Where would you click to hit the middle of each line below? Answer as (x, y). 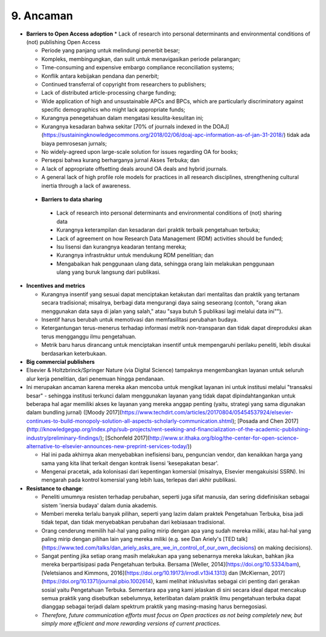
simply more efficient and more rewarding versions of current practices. (131, 624)
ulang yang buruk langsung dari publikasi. (109, 272)
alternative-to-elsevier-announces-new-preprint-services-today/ (107, 446)
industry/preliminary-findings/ (63, 438)
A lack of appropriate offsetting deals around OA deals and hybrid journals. (135, 168)
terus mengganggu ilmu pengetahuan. (89, 336)
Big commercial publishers (60, 362)
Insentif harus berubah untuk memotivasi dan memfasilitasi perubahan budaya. (140, 320)
